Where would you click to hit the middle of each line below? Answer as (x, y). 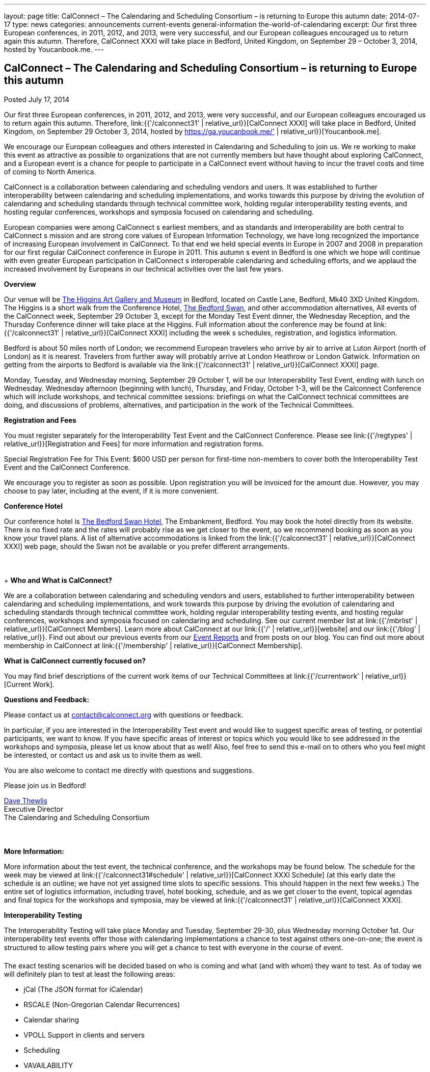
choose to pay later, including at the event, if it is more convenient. (111, 491)
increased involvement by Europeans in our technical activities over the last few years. (144, 269)
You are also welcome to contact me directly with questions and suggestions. (129, 770)
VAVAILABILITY (48, 1065)
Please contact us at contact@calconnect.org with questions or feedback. (124, 715)
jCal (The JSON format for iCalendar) (83, 989)
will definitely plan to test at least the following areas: (90, 974)
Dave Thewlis (26, 800)
